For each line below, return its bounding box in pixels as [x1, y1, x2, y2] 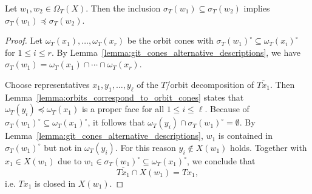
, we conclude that [187, 154, 256, 167]
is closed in [35, 176, 76, 189]
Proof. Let [5, 34, 42, 47]
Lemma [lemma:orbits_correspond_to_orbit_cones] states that [5, 90, 244, 103]
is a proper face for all [81, 102, 164, 115]
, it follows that [87, 116, 145, 129]
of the [137, 78, 158, 90]
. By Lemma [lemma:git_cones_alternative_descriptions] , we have [51, 45, 301, 58]
